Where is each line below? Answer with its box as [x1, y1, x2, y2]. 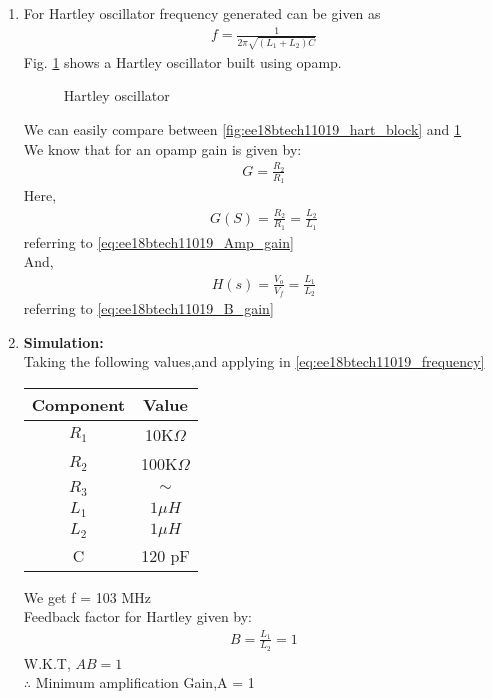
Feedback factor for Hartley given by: [23, 606, 253, 627]
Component [31, 392, 126, 416]
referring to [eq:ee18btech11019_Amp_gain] [23, 231, 294, 252]
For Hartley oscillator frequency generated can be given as [23, 3, 381, 23]
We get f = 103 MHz [23, 586, 151, 607]
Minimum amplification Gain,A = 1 [35, 672, 255, 693]
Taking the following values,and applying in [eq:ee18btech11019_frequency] [23, 351, 485, 372]
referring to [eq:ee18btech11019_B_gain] [23, 297, 274, 318]
